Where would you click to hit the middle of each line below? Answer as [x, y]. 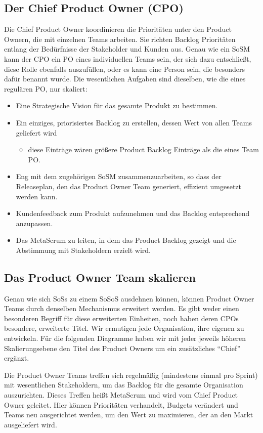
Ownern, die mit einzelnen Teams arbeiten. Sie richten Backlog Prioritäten [120, 39]
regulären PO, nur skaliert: [46, 88]
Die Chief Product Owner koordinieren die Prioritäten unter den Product [118, 29]
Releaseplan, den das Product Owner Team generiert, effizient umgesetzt [129, 186]
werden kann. [37, 196]
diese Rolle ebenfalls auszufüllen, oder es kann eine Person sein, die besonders [124, 69]
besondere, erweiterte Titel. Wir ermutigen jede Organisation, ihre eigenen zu [124, 328]
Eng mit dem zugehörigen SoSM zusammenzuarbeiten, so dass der [119, 176]
